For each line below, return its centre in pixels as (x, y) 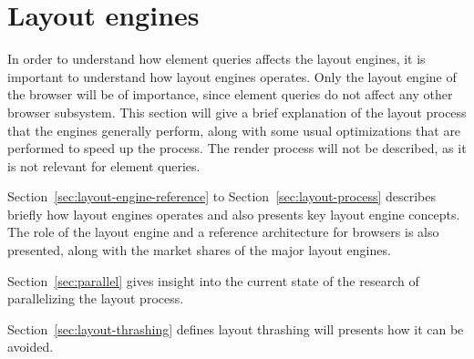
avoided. (31, 347)
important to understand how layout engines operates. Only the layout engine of (232, 76)
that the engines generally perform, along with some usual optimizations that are (234, 130)
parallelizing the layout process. (96, 298)
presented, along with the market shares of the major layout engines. (199, 250)
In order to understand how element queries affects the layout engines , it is (216, 59)
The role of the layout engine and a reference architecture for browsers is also (223, 232)
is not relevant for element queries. (104, 165)
